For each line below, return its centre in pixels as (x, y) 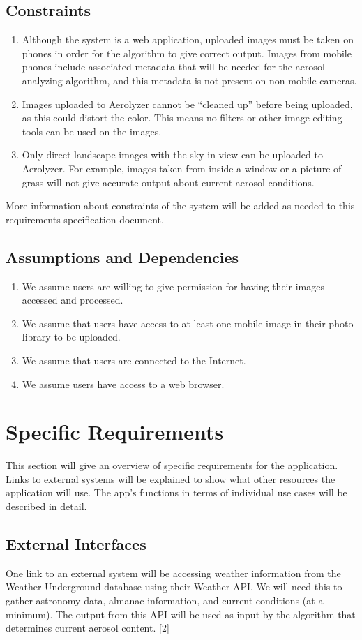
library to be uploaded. (71, 337)
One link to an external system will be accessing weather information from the (173, 573)
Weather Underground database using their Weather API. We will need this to (174, 587)
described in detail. (46, 506)
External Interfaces (76, 543)
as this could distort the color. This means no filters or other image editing (182, 118)
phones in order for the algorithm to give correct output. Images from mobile (187, 53)
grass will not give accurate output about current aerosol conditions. (168, 182)
